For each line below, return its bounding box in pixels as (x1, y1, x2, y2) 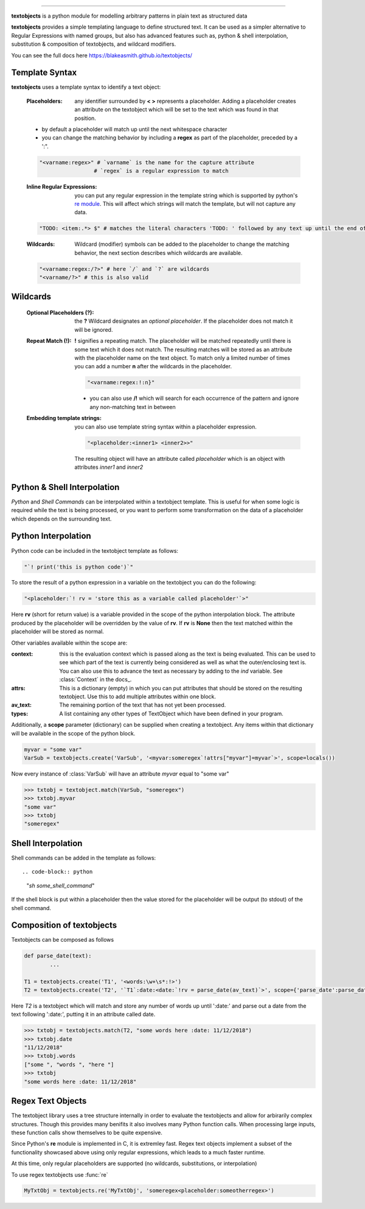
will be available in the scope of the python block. (11, 729, 136, 737)
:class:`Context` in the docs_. (59, 676, 132, 683)
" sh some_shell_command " (26, 881, 95, 889)
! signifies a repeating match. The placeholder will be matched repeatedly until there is (74, 337, 291, 345)
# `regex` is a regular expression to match (93, 167, 229, 175)
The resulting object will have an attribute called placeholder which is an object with (74, 455, 285, 462)
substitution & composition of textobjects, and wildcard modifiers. (11, 40, 176, 48)
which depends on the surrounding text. (11, 515, 112, 522)
